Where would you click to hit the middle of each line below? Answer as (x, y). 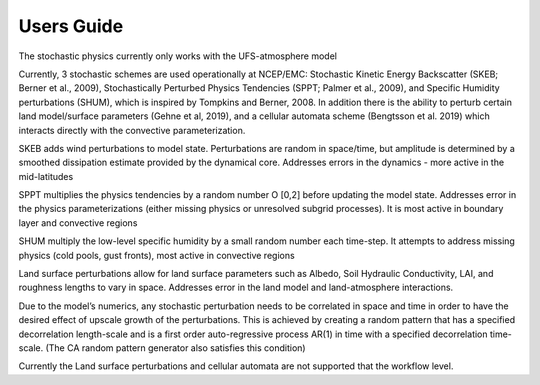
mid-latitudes (46, 176)
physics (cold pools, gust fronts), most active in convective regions (156, 255)
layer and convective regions (78, 222)
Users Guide (71, 26)
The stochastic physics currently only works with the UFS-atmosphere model (177, 56)
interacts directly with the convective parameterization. (132, 130)
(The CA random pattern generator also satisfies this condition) (175, 347)
